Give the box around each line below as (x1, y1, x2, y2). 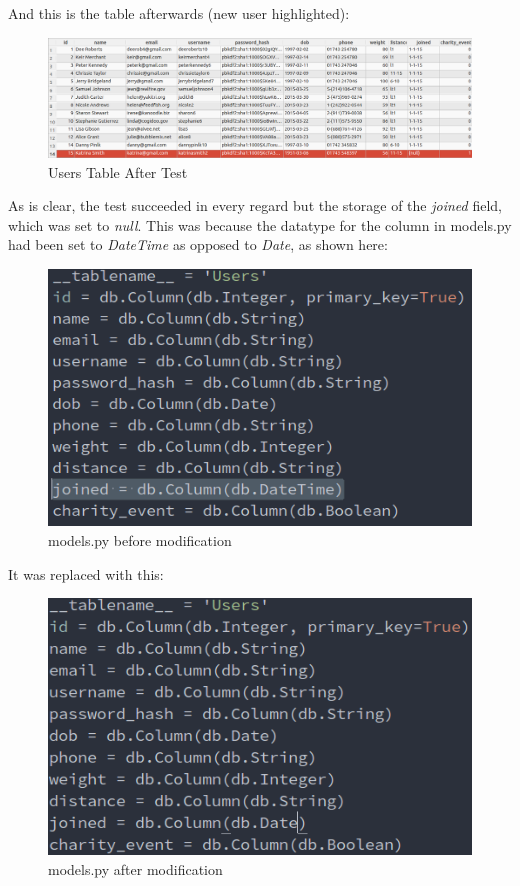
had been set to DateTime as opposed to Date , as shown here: (8, 234, 388, 255)
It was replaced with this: (8, 563, 164, 584)
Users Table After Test (48, 161, 188, 182)
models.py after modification (48, 858, 223, 879)
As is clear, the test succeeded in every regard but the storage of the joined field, (8, 195, 502, 216)
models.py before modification (48, 529, 232, 550)
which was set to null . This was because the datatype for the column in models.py (8, 214, 512, 235)
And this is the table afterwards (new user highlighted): (8, 3, 350, 23)
